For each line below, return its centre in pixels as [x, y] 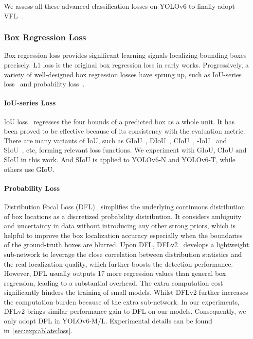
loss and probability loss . [44, 84]
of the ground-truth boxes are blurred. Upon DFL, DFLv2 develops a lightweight [126, 245]
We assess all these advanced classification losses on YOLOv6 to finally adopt [119, 6]
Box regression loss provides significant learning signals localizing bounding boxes [125, 55]
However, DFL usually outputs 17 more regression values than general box [115, 273]
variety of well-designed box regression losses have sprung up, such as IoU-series [123, 74]
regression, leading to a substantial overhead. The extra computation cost [114, 282]
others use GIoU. [29, 169]
